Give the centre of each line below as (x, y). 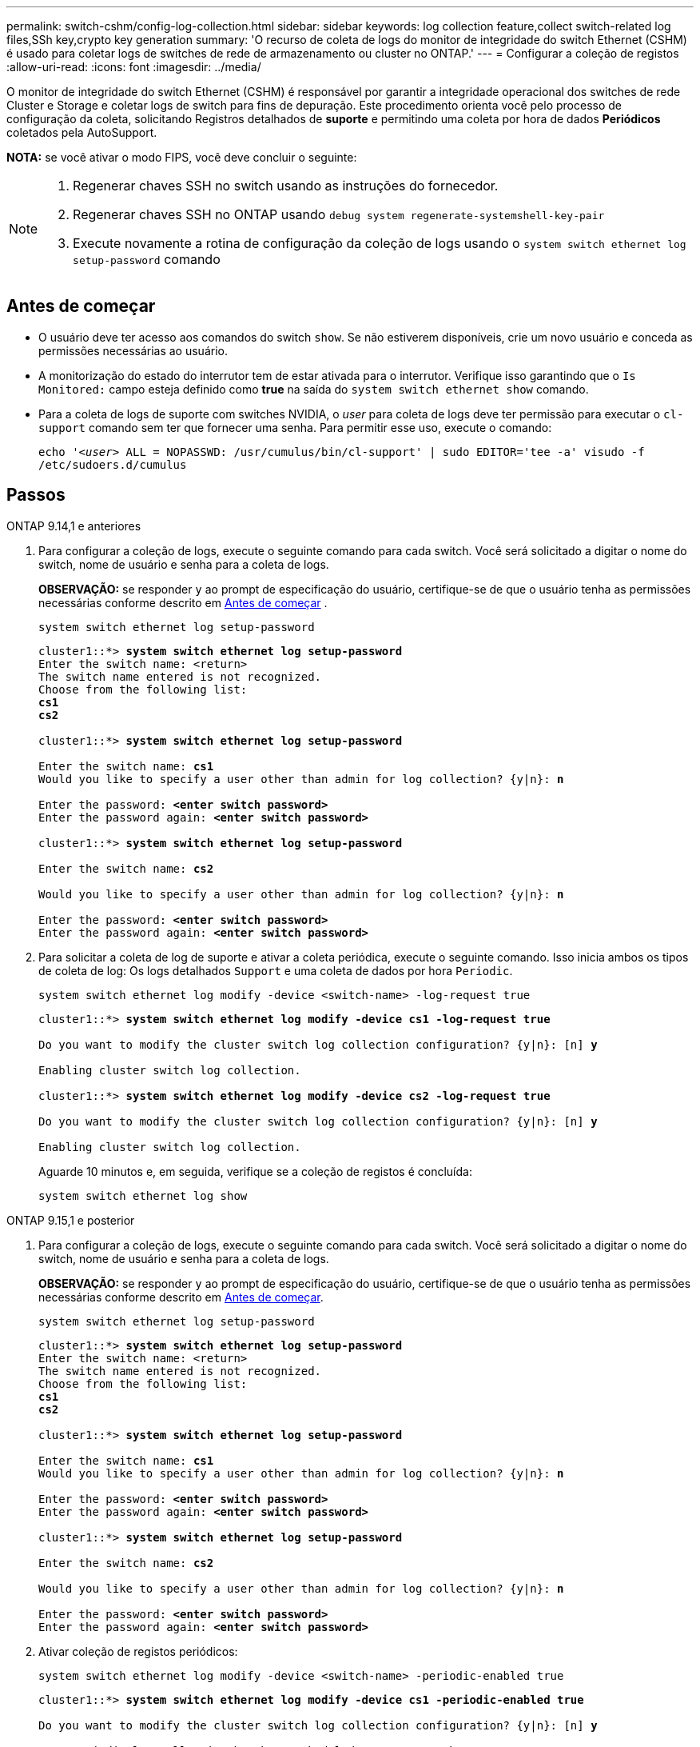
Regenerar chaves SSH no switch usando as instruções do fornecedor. (286, 186)
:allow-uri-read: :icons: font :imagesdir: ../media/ (134, 67)
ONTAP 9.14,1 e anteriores (74, 526)
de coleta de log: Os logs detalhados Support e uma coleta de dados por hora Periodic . (276, 970)
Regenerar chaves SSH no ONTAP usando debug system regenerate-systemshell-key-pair (339, 214)
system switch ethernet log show (143, 1195)
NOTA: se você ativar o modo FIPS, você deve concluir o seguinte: (182, 157)
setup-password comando (147, 259)
